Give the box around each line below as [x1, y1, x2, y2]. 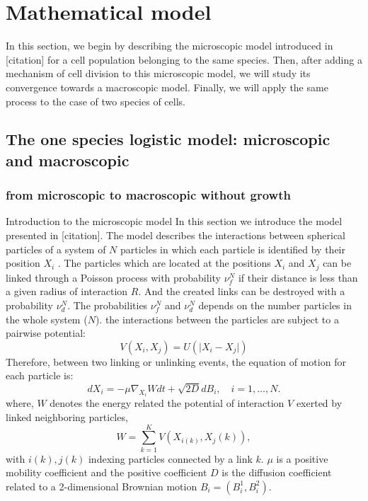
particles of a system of [6, 241, 106, 256]
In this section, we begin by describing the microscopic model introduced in [6, 38, 333, 53]
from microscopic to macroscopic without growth [6, 186, 291, 204]
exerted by [296, 396, 343, 410]
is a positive [276, 451, 328, 466]
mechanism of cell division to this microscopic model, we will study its [6, 66, 311, 81]
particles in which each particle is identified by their [120, 241, 345, 256]
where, [6, 396, 34, 410]
